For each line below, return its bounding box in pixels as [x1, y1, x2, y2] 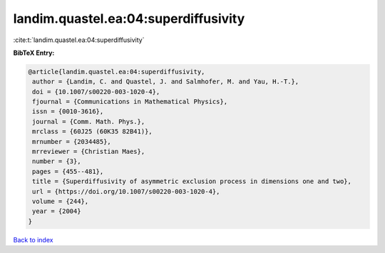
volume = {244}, [32, 197, 89, 205]
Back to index [13, 235, 53, 244]
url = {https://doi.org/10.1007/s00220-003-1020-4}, [32, 187, 220, 195]
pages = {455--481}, [32, 167, 104, 175]
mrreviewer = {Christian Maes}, [32, 148, 145, 156]
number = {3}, [32, 158, 81, 165]
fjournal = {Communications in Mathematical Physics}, [32, 98, 228, 106]
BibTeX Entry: [13, 48, 55, 57]
